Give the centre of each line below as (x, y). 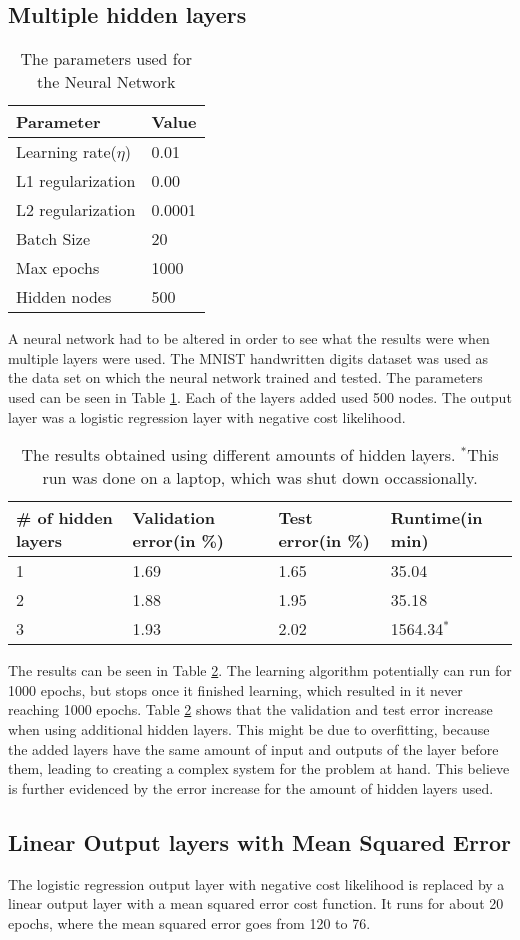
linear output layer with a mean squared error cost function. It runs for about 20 (256, 903)
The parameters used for (106, 59)
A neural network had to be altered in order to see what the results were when (249, 338)
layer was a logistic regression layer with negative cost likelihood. (207, 416)
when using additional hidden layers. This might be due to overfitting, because (249, 728)
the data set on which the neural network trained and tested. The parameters (245, 377)
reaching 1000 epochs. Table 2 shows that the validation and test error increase (250, 709)
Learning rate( (66, 152)
